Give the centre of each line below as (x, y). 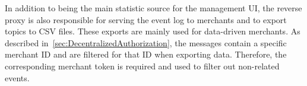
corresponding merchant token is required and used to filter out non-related (142, 66)
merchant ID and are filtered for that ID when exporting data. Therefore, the (146, 54)
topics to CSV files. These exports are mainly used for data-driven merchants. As (153, 31)
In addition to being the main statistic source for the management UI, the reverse (153, 8)
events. (17, 77)
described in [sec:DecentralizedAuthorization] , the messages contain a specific (146, 42)
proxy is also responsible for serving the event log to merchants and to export (146, 19)
